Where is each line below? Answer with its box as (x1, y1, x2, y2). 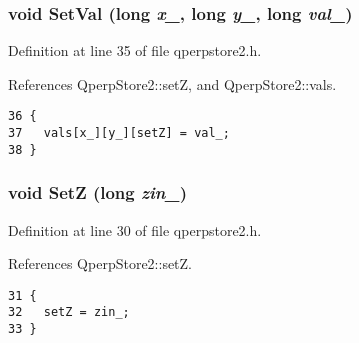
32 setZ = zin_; (8, 305, 130, 320)
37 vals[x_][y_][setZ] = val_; (8, 126, 230, 141)
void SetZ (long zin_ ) (8, 180, 187, 205)
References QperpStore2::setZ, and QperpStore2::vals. (8, 73, 337, 94)
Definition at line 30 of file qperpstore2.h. (8, 219, 262, 240)
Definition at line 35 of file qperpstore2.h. (8, 40, 262, 61)
